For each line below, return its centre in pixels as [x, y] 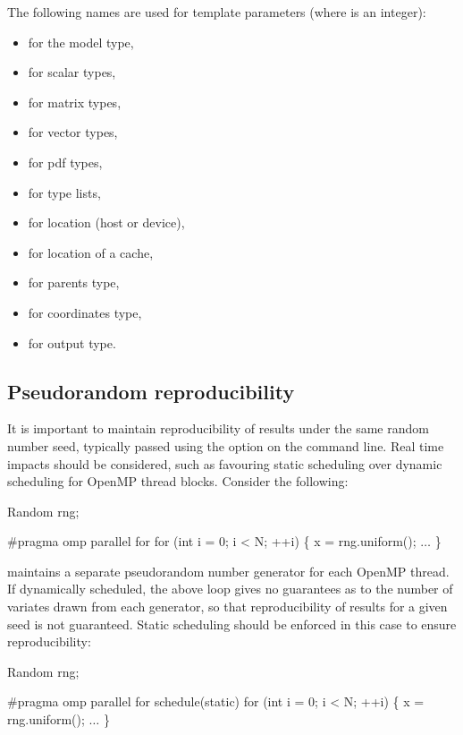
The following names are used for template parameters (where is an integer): [217, 12]
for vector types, [73, 132]
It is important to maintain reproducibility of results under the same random [218, 428]
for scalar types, [72, 72]
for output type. [72, 342]
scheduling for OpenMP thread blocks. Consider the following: [178, 481]
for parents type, [74, 282]
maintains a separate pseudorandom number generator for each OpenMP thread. [228, 571]
